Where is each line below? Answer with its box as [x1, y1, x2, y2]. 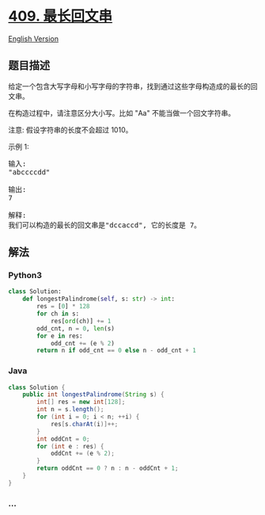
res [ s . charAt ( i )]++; [50, 420, 119, 428]
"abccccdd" [8, 167, 51, 177]
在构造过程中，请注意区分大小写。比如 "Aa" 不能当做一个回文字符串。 [8, 108, 236, 117]
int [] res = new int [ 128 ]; [36, 398, 126, 406]
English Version [8, 33, 59, 44]
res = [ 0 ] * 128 [36, 303, 90, 311]
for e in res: [36, 332, 83, 340]
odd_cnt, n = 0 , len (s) [36, 324, 115, 333]
